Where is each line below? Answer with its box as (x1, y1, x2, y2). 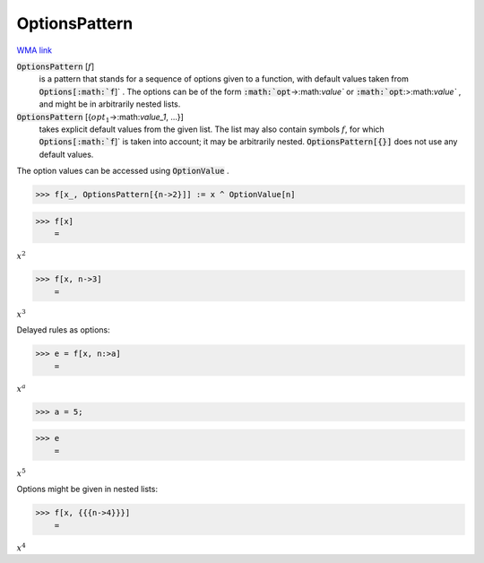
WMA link (16, 45, 53, 56)
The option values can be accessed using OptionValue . (16, 166, 229, 177)
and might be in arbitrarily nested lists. (39, 99, 181, 109)
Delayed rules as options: (16, 325, 111, 335)
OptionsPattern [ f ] (16, 61, 95, 72)
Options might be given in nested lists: (16, 484, 159, 495)
